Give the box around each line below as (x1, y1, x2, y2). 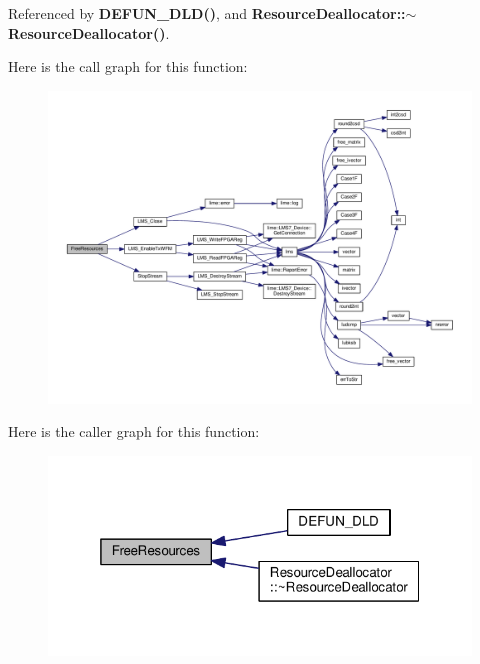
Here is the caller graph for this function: (8, 421, 260, 442)
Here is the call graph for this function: (8, 56, 248, 77)
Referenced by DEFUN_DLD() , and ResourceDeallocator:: (8, 3, 406, 23)
